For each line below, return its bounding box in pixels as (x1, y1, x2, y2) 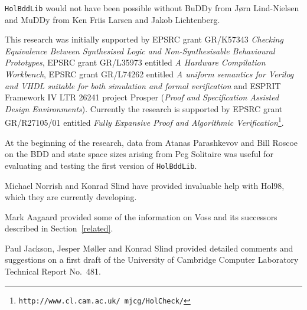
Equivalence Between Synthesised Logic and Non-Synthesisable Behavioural (5, 44, 275, 57)
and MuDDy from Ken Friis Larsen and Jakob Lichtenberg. (5, 13, 220, 25)
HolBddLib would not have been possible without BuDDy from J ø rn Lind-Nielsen (5, 2, 299, 14)
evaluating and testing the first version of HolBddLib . (5, 159, 197, 171)
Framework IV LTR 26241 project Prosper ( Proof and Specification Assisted (5, 91, 279, 103)
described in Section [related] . (5, 222, 113, 234)
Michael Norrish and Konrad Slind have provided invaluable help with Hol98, (5, 179, 285, 191)
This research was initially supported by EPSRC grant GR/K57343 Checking (5, 33, 283, 45)
